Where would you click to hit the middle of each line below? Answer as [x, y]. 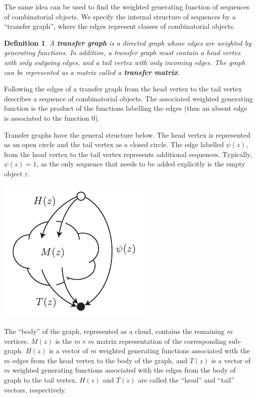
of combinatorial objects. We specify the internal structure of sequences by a [120, 16]
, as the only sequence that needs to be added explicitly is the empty [141, 164]
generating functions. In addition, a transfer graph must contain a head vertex [122, 52]
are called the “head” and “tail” [186, 380]
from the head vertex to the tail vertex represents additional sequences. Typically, [128, 154]
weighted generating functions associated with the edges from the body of [124, 370]
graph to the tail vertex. [41, 380]
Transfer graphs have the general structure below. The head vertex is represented [127, 134]
